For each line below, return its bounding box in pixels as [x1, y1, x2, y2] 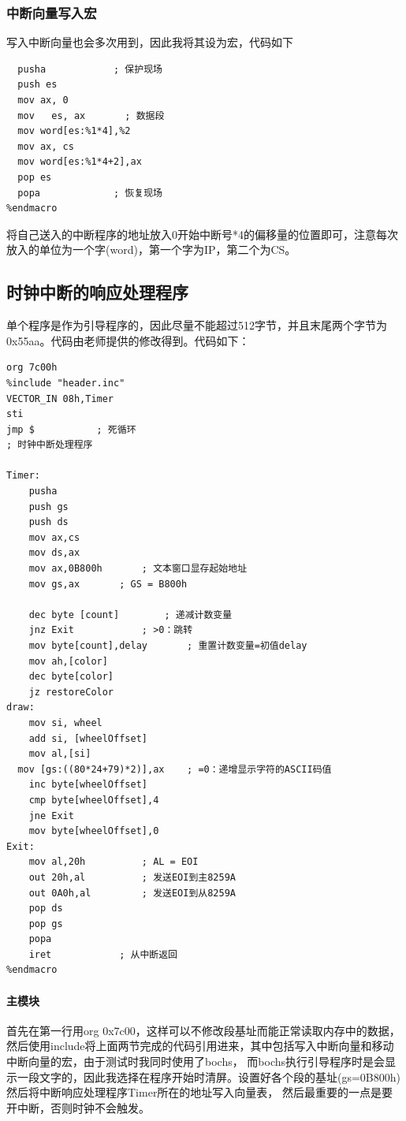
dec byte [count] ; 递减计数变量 [28, 609, 233, 620]
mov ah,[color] [28, 655, 108, 667]
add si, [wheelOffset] [28, 732, 147, 744]
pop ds [28, 903, 63, 914]
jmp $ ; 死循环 [6, 423, 136, 435]
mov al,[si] [28, 748, 91, 760]
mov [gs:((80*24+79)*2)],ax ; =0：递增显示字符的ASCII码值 [17, 763, 332, 775]
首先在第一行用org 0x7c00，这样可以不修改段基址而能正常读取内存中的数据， [6, 1022, 400, 1038]
